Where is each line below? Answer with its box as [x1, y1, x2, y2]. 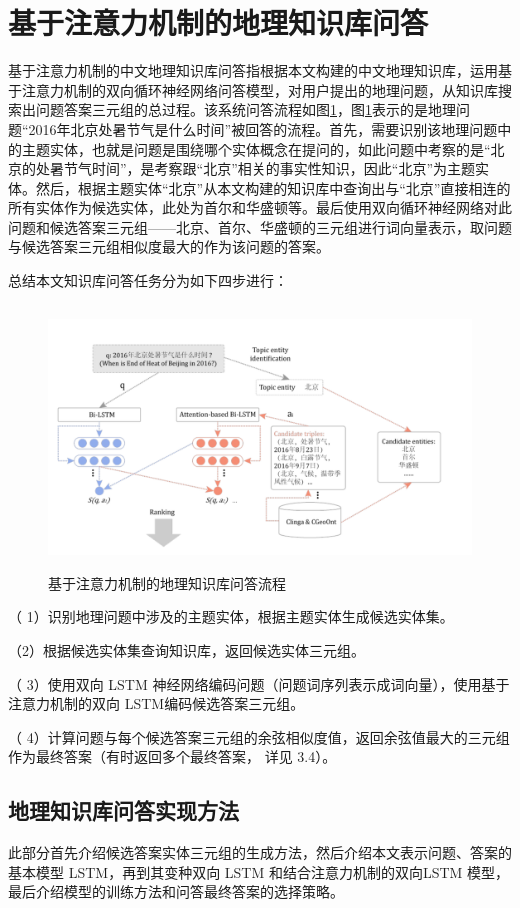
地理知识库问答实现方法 [8, 795, 239, 826]
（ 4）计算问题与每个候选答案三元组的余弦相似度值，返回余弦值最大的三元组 [8, 726, 510, 747]
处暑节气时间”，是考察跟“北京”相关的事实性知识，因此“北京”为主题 [35, 158, 476, 179]
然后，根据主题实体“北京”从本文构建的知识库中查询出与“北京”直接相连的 [35, 177, 511, 198]
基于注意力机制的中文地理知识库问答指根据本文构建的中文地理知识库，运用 [8, 60, 498, 81]
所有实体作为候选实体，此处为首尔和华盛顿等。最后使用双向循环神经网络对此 [8, 197, 512, 218]
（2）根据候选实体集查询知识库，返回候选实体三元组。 [8, 640, 365, 660]
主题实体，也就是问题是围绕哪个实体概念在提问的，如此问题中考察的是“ [21, 138, 491, 159]
